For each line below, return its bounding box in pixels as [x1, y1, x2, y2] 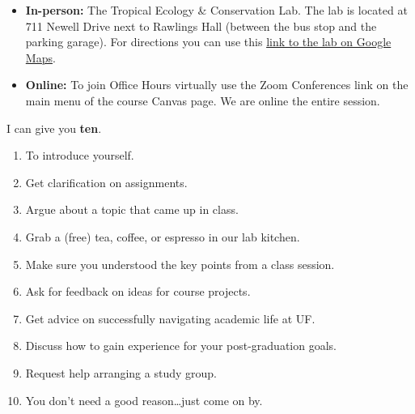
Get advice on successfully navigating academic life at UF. [25, 309, 315, 327]
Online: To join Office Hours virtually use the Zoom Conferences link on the [25, 76, 409, 93]
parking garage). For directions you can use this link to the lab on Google [25, 33, 392, 50]
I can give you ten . [6, 119, 102, 136]
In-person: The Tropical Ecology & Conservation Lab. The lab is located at [25, 2, 408, 18]
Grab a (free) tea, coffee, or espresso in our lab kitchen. [25, 228, 300, 245]
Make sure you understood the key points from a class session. [25, 255, 335, 272]
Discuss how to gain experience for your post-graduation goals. [25, 337, 337, 354]
